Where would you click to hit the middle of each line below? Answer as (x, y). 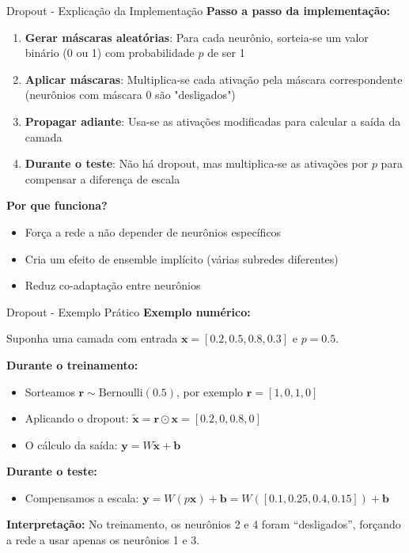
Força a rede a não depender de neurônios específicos (153, 231)
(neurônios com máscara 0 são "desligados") (130, 95)
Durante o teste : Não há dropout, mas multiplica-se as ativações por (197, 163)
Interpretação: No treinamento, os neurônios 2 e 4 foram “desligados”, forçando (204, 524)
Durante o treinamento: (72, 364)
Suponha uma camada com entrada (92, 338)
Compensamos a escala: (82, 497)
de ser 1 (226, 53)
